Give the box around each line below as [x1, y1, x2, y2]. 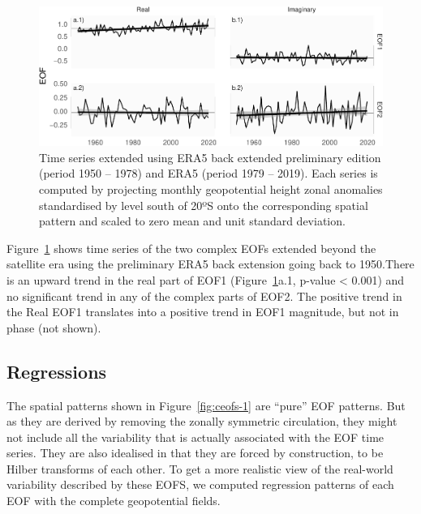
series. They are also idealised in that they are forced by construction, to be [6, 444, 384, 461]
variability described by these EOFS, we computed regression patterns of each [6, 476, 394, 493]
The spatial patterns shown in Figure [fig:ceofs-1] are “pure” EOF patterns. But [6, 396, 406, 413]
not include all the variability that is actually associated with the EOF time [6, 428, 384, 445]
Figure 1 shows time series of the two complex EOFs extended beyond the [6, 239, 376, 256]
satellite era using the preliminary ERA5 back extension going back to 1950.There [6, 255, 415, 272]
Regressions [6, 358, 107, 383]
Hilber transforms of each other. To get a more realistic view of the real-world [6, 460, 393, 477]
